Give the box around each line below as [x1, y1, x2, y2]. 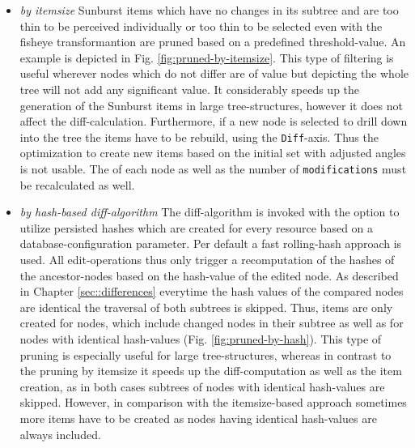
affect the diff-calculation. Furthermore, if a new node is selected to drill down [19, 113, 408, 130]
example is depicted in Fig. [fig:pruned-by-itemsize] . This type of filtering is [19, 49, 394, 66]
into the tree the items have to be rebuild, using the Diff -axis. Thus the [19, 128, 379, 145]
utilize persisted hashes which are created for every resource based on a [19, 219, 374, 236]
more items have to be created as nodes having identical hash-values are [19, 409, 377, 426]
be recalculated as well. [19, 176, 135, 193]
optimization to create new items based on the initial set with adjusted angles [19, 144, 406, 161]
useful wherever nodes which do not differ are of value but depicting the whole [19, 65, 409, 82]
